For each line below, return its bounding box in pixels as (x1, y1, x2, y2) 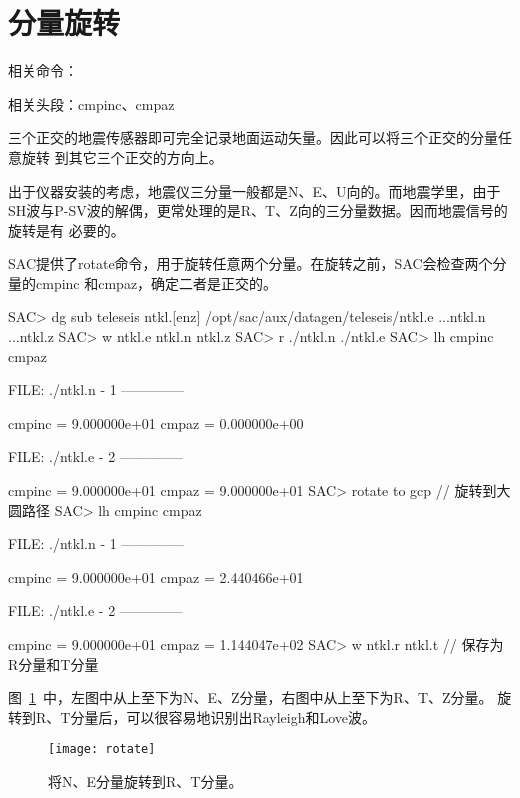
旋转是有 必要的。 (8, 219, 125, 240)
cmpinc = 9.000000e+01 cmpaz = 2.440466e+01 (8, 566, 304, 587)
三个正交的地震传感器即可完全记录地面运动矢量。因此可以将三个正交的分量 (8, 127, 498, 148)
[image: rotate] (48, 742, 156, 757)
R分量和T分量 (8, 653, 99, 674)
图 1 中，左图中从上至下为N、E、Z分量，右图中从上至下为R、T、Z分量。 (8, 687, 493, 708)
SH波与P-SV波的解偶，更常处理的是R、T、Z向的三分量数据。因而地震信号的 (8, 200, 508, 221)
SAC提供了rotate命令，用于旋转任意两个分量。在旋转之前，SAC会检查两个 (8, 253, 493, 274)
